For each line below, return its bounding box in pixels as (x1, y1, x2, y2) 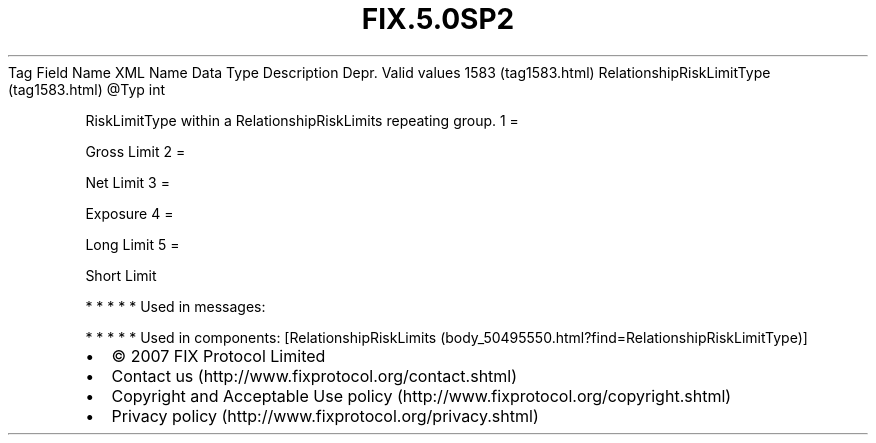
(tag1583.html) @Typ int (8, 80, 166, 98)
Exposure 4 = (85, 204, 174, 222)
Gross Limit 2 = (85, 142, 186, 160)
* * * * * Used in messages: (85, 297, 266, 315)
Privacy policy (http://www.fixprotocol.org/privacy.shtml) (111, 405, 539, 426)
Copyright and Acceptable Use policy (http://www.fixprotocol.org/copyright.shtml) (111, 385, 732, 406)
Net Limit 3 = (85, 173, 170, 191)
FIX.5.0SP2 (361, 2, 515, 36)
